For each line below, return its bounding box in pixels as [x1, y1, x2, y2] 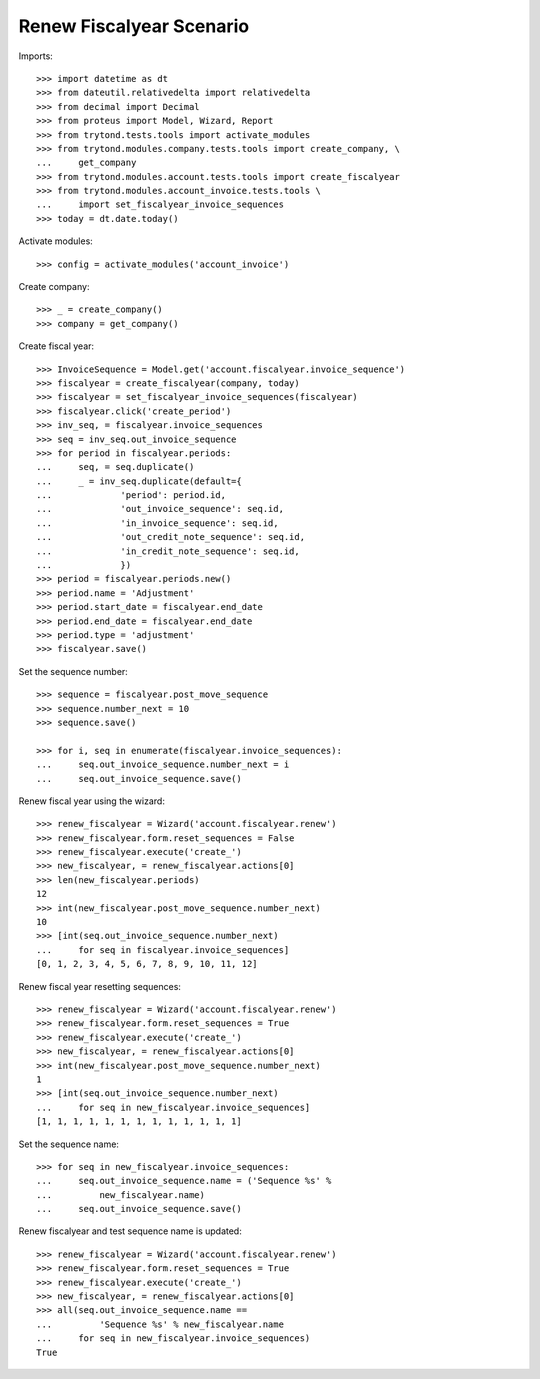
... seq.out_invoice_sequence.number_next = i [36, 759, 290, 770]
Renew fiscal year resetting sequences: [18, 980, 182, 992]
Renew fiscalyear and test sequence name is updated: [18, 1225, 242, 1237]
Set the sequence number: [18, 665, 129, 677]
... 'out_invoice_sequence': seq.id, [36, 503, 285, 515]
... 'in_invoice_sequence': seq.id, [36, 517, 279, 529]
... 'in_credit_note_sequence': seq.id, [36, 545, 300, 557]
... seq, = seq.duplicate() [36, 461, 195, 473]
